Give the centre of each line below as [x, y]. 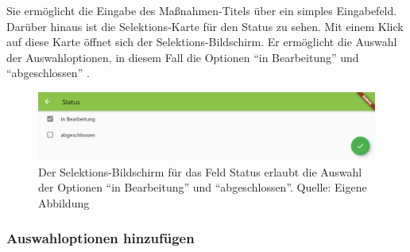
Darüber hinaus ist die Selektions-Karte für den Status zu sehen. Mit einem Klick [205, 26]
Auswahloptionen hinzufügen [101, 238]
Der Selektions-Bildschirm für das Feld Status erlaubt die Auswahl [200, 171]
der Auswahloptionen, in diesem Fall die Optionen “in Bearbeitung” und [183, 57]
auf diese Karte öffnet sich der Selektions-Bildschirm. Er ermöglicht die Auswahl [202, 42]
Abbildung [64, 202]
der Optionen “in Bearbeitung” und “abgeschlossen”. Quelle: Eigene [203, 187]
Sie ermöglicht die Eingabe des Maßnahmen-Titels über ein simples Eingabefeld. [202, 10]
